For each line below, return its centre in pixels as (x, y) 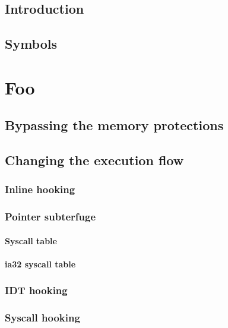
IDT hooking (36, 290)
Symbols (31, 44)
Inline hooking (40, 189)
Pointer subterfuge (50, 217)
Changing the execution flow (94, 160)
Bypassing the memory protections (114, 125)
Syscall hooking (42, 318)
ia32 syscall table (40, 264)
